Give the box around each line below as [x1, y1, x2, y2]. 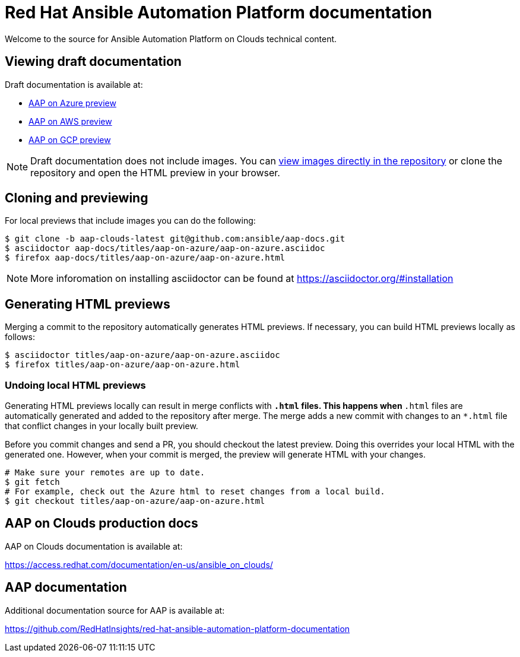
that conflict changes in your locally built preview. [5, 421, 198, 431]
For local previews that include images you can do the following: [5, 215, 256, 226]
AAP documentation [5, 580, 127, 595]
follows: [5, 332, 35, 342]
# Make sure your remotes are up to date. [5, 468, 205, 478]
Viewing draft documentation [5, 54, 182, 69]
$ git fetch [5, 477, 60, 487]
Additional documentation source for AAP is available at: [5, 605, 225, 615]
